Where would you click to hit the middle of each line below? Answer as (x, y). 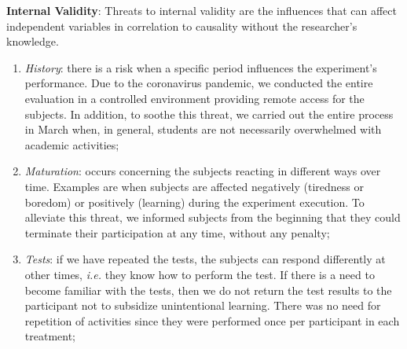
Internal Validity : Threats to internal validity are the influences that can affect (202, 10)
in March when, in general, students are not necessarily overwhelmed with (203, 129)
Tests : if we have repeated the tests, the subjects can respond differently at (205, 259)
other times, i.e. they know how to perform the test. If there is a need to (200, 274)
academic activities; (72, 144)
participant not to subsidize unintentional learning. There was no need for (203, 305)
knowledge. (33, 41)
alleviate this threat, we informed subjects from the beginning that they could (213, 217)
